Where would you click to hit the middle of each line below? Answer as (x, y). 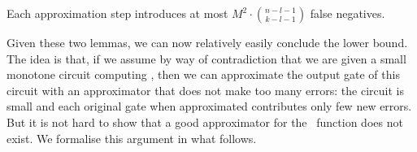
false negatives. (347, 13)
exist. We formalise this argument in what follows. (132, 138)
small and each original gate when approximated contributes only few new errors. (209, 106)
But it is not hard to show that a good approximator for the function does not (205, 122)
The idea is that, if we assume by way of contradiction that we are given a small (206, 58)
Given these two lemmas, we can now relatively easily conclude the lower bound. (207, 42)
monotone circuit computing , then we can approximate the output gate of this (203, 74)
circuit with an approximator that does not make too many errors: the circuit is (205, 90)
